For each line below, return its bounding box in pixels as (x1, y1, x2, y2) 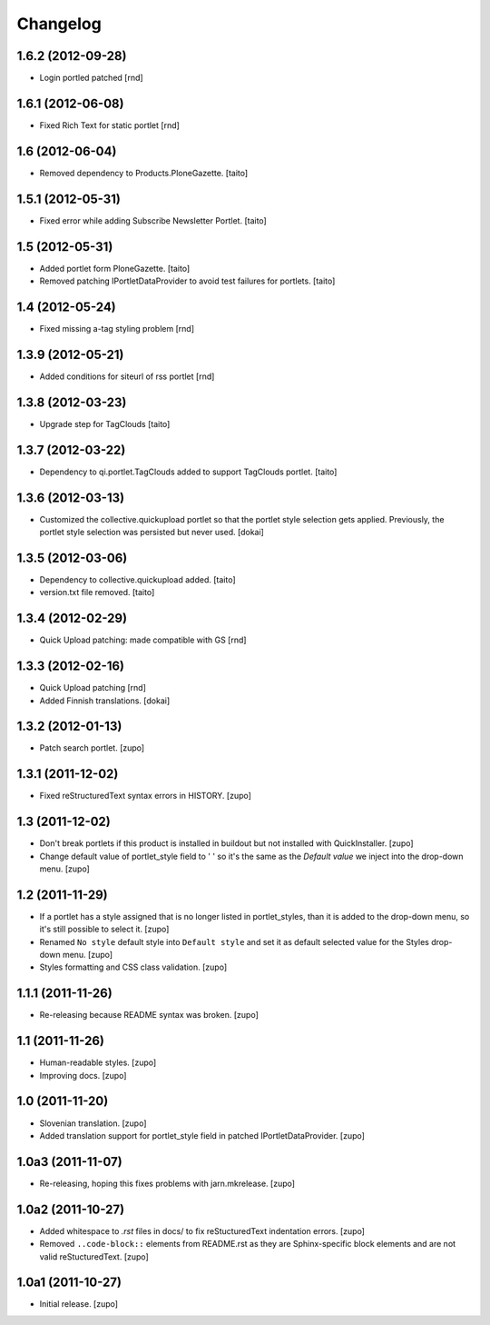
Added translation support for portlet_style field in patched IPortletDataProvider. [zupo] (39, 1130, 365, 1141)
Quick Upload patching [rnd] (39, 682, 147, 693)
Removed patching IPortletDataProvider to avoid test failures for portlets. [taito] (39, 275, 336, 286)
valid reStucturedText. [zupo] (39, 1250, 149, 1262)
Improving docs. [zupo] (39, 1070, 127, 1081)
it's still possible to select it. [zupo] (39, 923, 170, 935)
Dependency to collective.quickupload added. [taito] (39, 573, 236, 585)
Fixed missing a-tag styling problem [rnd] (39, 323, 195, 334)
